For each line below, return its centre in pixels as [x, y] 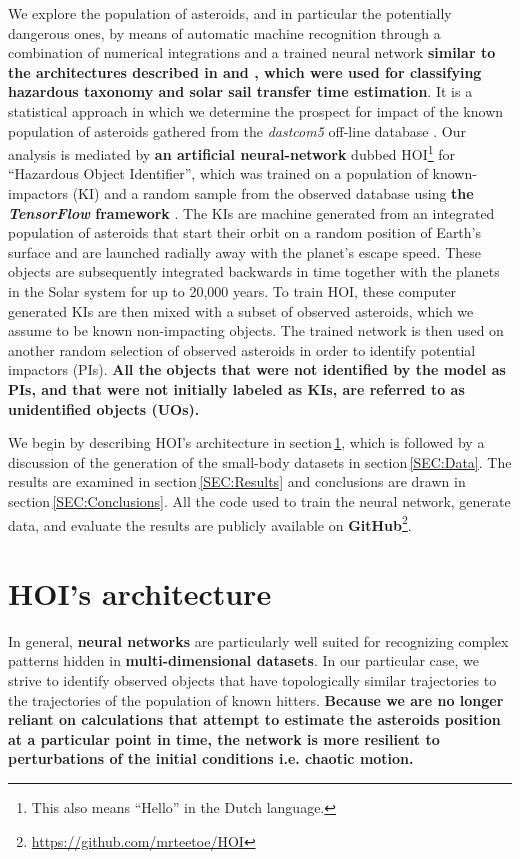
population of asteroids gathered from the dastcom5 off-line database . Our [237, 130]
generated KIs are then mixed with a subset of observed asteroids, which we [241, 310]
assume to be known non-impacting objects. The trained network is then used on [256, 330]
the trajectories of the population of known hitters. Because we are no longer [256, 699]
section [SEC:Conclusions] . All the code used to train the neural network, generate [259, 500]
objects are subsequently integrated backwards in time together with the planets [254, 271]
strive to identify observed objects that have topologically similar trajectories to [252, 680]
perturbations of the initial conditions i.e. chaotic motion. [211, 758]
